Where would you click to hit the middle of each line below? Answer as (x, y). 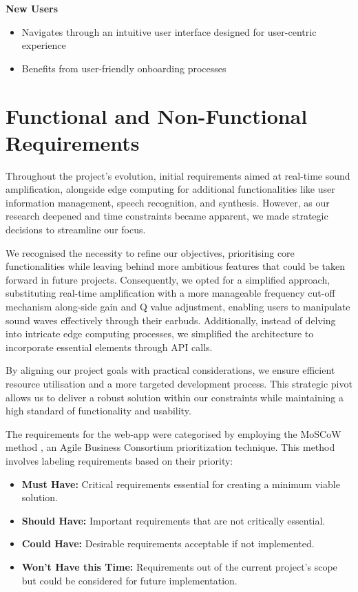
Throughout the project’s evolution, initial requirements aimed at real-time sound (178, 175)
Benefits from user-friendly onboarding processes (124, 68)
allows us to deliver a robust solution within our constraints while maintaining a (175, 397)
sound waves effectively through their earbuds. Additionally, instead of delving (171, 320)
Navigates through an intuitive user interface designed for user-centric (169, 31)
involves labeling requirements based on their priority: (119, 460)
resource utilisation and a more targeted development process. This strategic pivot (179, 383)
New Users (32, 8)
